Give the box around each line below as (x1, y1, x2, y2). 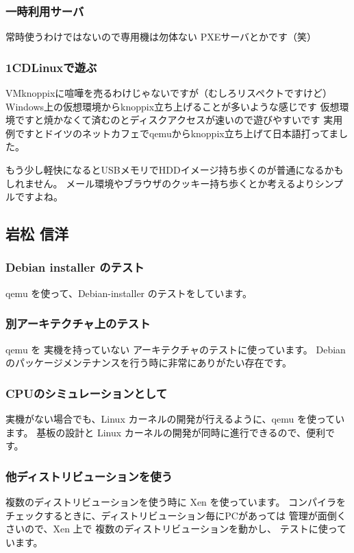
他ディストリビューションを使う (5, 467, 173, 484)
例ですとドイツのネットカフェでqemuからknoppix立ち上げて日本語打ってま (5, 126, 339, 140)
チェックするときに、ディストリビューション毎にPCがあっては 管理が (5, 508, 318, 522)
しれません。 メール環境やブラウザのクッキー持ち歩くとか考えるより (5, 176, 315, 190)
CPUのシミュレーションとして (5, 384, 168, 401)
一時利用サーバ (5, 2, 84, 19)
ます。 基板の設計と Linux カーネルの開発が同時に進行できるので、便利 (5, 425, 325, 439)
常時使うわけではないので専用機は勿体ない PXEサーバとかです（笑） (5, 30, 317, 44)
